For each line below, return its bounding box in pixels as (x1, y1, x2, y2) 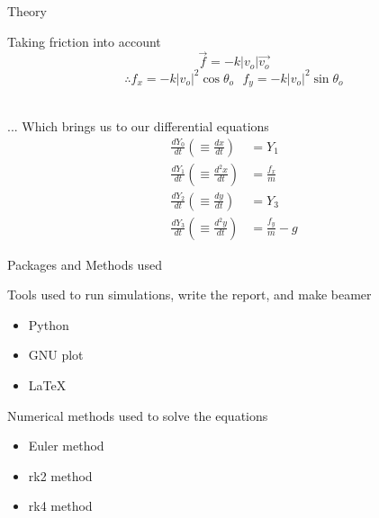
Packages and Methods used (7, 255, 162, 273)
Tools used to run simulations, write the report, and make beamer (7, 285, 372, 304)
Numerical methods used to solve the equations (7, 406, 268, 424)
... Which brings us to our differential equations (7, 116, 269, 135)
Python (28, 315, 69, 334)
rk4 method (28, 496, 93, 515)
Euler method (28, 436, 104, 455)
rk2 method (28, 466, 93, 485)
